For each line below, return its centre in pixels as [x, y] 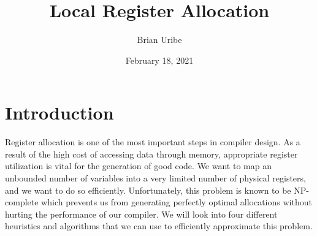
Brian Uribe [159, 40]
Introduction [59, 112]
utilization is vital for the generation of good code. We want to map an [138, 166]
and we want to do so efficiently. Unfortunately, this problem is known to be [148, 190]
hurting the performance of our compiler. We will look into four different [141, 214]
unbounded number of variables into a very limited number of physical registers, [155, 178]
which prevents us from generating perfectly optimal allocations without [177, 202]
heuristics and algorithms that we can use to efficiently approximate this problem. [159, 226]
